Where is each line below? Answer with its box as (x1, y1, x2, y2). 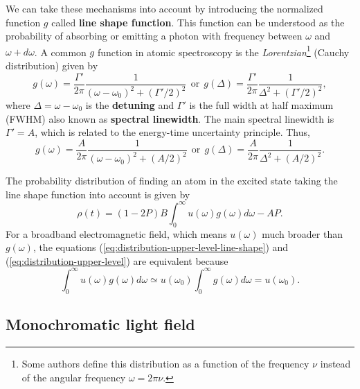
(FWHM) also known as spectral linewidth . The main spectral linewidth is (6, 111, 334, 126)
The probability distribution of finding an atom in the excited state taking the (6, 173, 338, 188)
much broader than (262, 226, 343, 241)
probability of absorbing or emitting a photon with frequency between (6, 28, 303, 43)
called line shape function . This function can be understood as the (51, 15, 345, 29)
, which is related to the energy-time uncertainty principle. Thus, (35, 125, 310, 139)
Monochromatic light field (6, 313, 195, 335)
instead (320, 356, 351, 370)
